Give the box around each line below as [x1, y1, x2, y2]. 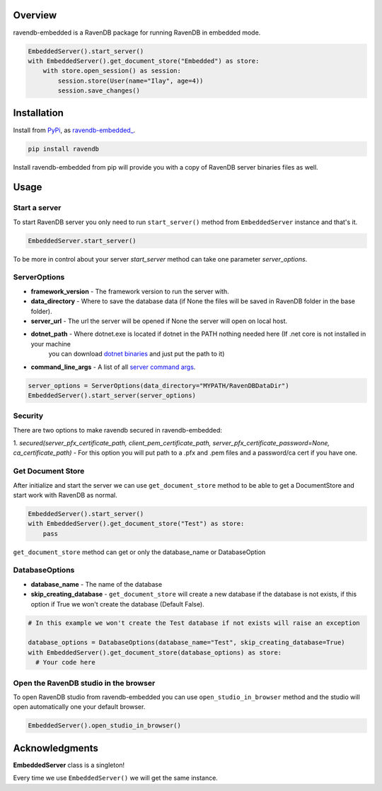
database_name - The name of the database [30, 580, 163, 588]
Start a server [13, 203, 62, 213]
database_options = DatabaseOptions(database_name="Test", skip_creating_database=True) [28, 638, 346, 647]
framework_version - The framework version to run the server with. [30, 287, 229, 295]
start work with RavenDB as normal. [13, 491, 117, 499]
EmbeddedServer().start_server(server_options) [28, 391, 196, 399]
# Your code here [35, 658, 95, 667]
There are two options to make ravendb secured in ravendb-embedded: [13, 426, 223, 434]
